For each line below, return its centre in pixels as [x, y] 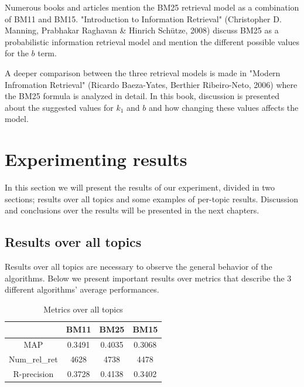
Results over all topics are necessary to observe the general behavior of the [139, 267]
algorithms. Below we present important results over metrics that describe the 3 [148, 278]
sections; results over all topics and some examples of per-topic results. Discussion [151, 198]
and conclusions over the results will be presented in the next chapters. [132, 210]
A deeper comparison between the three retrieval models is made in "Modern [143, 72]
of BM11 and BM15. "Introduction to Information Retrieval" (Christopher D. [143, 18]
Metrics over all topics [83, 309]
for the [17, 53]
